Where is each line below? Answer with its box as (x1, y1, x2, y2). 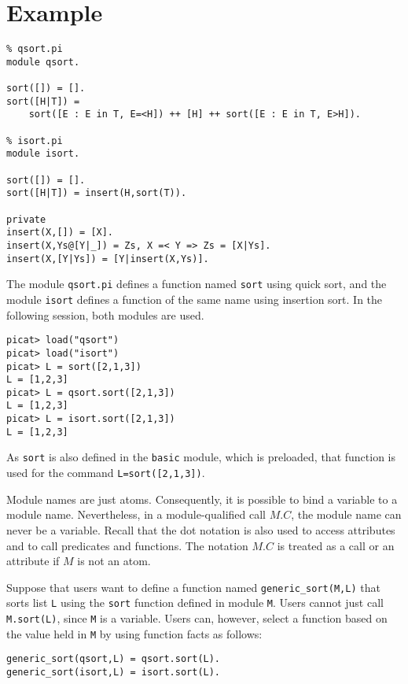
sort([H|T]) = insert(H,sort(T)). (6, 187, 187, 199)
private (6, 213, 46, 225)
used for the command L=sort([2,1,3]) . (6, 464, 205, 481)
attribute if (6, 553, 60, 569)
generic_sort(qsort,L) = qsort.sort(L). (6, 653, 221, 665)
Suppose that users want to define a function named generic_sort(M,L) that (6, 579, 380, 595)
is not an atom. (77, 553, 151, 569)
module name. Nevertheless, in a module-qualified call (6, 506, 266, 523)
